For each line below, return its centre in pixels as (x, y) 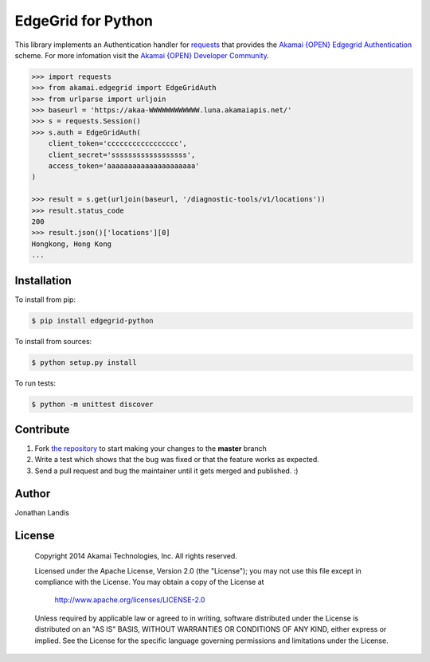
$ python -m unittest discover (93, 404)
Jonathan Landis (42, 512)
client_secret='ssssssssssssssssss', (122, 155)
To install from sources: (53, 341)
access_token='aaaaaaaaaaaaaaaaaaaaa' (124, 166)
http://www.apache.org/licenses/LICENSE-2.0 (130, 600)
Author (33, 494)
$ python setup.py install (84, 362)
